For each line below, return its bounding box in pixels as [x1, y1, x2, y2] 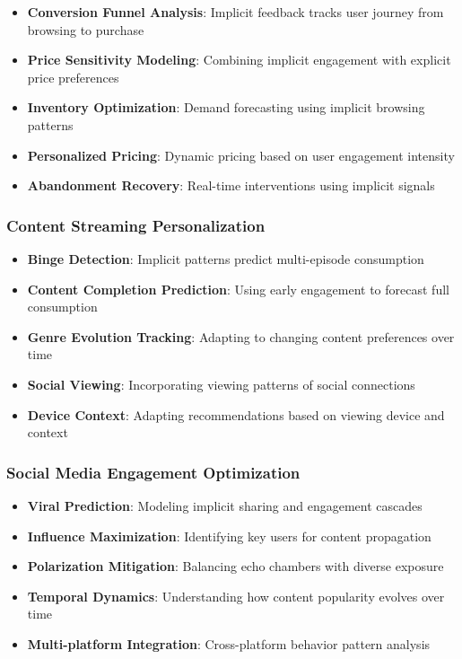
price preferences [27, 67, 119, 86]
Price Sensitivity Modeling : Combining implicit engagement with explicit [27, 50, 451, 69]
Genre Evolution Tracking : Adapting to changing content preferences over [27, 327, 455, 346]
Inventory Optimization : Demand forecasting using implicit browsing [27, 98, 425, 117]
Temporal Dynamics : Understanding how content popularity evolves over [27, 586, 445, 605]
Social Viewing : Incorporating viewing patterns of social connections [27, 374, 415, 393]
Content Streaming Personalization [6, 214, 266, 236]
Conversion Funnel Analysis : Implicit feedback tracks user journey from [27, 3, 444, 21]
